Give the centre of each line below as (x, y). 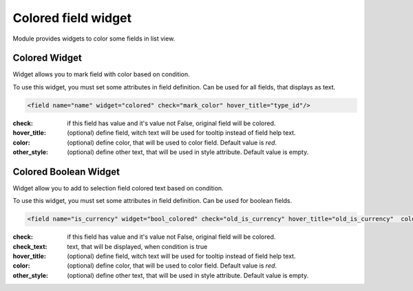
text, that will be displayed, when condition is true (137, 246)
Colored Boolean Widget (66, 172)
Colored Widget (47, 58)
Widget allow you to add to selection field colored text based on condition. (118, 188)
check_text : (30, 246)
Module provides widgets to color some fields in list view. (94, 39)
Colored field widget (72, 18)
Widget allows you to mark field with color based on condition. (102, 74)
